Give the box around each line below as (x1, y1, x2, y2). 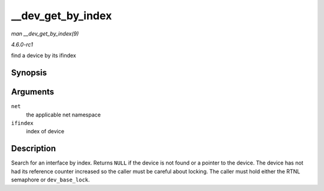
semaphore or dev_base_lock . (11, 176, 90, 183)
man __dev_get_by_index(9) (11, 30, 79, 37)
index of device (26, 128, 65, 135)
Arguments (11, 87, 55, 97)
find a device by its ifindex (11, 52, 76, 59)
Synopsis (11, 68, 47, 78)
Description (11, 144, 56, 154)
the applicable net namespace (26, 111, 101, 118)
